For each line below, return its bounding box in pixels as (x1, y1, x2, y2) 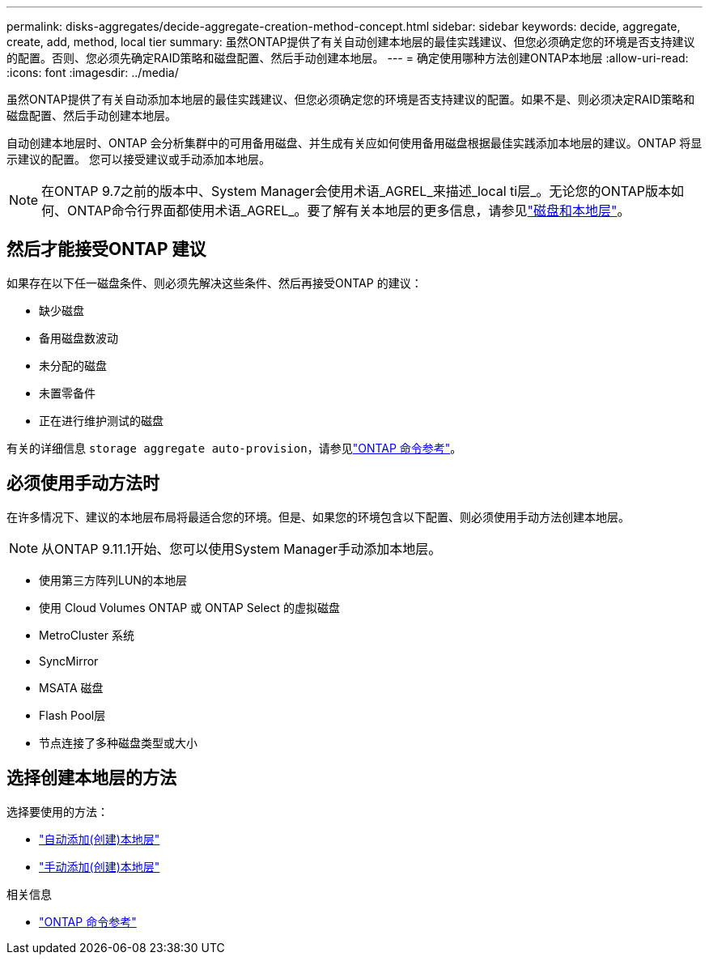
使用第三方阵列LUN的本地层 (39, 572, 187, 587)
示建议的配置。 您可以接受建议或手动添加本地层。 (6, 152, 270, 166)
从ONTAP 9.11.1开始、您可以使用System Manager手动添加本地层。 (41, 540, 442, 557)
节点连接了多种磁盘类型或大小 (39, 735, 197, 750)
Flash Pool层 (39, 708, 106, 722)
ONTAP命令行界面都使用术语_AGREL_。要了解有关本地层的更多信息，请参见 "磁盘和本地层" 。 (67, 202, 630, 219)
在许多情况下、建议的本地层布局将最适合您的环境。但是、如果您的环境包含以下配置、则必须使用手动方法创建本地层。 (6, 509, 630, 524)
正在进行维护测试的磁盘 (39, 413, 163, 427)
